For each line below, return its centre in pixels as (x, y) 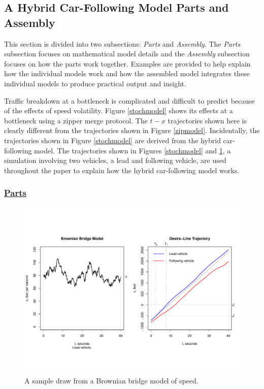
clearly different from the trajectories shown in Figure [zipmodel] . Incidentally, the (132, 130)
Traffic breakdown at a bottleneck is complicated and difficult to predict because (129, 100)
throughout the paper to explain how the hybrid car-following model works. (122, 170)
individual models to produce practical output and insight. (95, 83)
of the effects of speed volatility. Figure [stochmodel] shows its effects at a (119, 110)
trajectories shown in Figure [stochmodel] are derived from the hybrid (112, 140)
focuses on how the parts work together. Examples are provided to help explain (127, 63)
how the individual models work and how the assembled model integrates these (127, 73)
